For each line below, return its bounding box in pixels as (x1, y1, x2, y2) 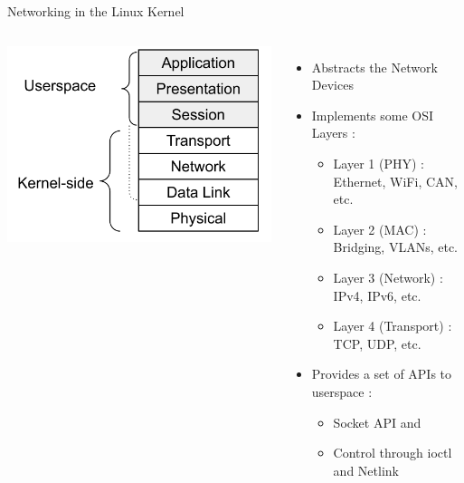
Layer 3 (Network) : (333, 267, 443, 286)
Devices (311, 75, 354, 94)
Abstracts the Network (311, 57, 438, 76)
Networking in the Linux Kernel (7, 2, 185, 20)
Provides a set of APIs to (311, 364, 452, 383)
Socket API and (333, 412, 421, 431)
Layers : (311, 123, 355, 142)
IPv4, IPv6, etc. (333, 285, 421, 304)
